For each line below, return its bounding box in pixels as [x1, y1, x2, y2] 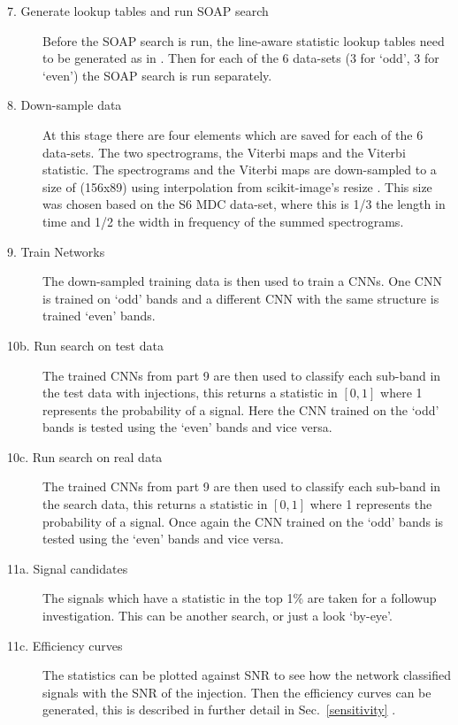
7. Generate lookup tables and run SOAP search [7, 2, 269, 19]
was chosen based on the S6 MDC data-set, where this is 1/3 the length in [42, 195, 446, 213]
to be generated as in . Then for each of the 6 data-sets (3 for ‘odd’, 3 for [42, 49, 439, 67]
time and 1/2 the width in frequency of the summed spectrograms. [42, 212, 404, 230]
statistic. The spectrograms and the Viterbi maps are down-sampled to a [42, 160, 437, 179]
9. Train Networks [7, 242, 105, 260]
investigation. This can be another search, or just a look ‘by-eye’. [42, 606, 393, 625]
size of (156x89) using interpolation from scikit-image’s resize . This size [42, 177, 432, 196]
